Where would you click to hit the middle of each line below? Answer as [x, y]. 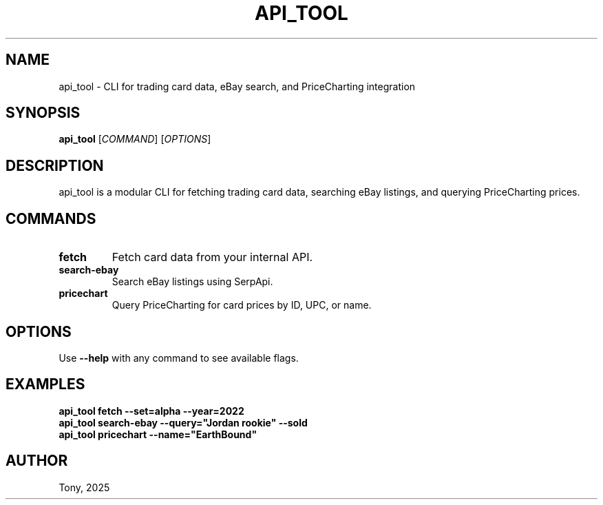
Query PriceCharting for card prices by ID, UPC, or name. [242, 305]
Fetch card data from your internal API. [212, 257]
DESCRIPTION [55, 165]
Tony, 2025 [84, 487]
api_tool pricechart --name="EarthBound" [158, 434]
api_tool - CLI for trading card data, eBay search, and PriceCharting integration [237, 86]
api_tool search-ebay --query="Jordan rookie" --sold [183, 422]
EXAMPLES [45, 384]
